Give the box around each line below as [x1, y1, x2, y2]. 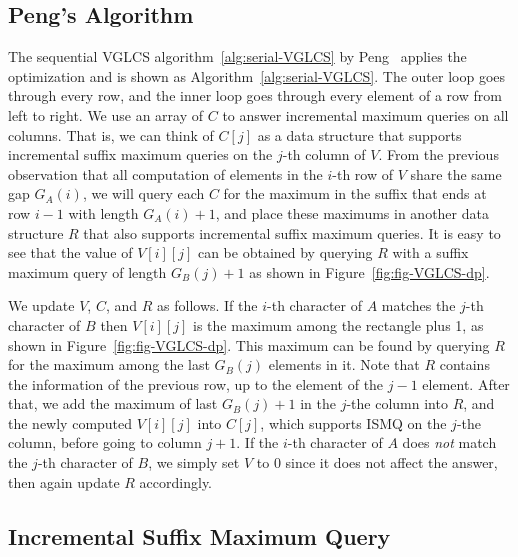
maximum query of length [8, 261, 167, 282]
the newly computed [8, 412, 133, 433]
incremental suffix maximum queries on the [8, 144, 273, 165]
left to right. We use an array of [8, 104, 204, 125]
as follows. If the [157, 295, 258, 316]
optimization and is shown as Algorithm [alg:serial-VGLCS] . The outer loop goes [8, 65, 506, 86]
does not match [402, 432, 497, 453]
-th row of [332, 163, 394, 184]
